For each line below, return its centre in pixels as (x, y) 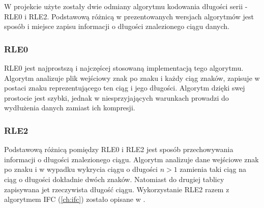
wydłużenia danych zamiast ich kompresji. (70, 108)
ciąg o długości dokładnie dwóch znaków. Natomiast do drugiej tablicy (114, 179)
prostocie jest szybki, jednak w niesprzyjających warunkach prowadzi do (116, 97)
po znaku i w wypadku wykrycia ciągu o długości (81, 169)
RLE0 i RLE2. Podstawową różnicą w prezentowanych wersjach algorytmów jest (129, 16)
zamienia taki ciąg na (213, 169)
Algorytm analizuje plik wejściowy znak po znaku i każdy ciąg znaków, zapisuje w (132, 78)
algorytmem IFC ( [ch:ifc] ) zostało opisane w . (75, 199)
